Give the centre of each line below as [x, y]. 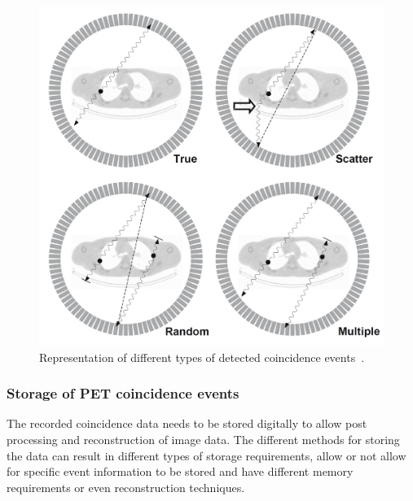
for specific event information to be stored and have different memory [180, 471]
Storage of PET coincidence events [123, 393]
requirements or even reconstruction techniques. [126, 487]
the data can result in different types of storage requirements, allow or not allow [206, 455]
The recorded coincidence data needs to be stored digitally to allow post [187, 423]
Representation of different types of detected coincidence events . [202, 357]
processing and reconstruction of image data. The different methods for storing [203, 439]
